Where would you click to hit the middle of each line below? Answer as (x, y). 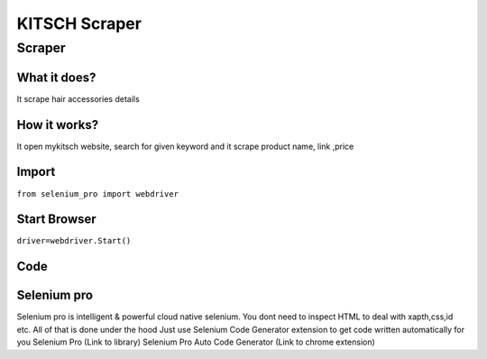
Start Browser (56, 220)
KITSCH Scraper (79, 23)
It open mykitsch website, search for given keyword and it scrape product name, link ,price (185, 146)
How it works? (58, 125)
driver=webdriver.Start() (74, 241)
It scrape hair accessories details (78, 98)
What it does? (56, 77)
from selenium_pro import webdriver (98, 193)
